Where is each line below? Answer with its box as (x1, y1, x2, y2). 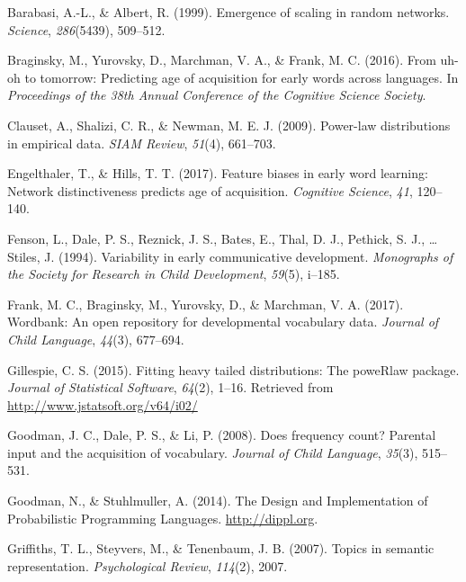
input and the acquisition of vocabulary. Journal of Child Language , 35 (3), (7, 443, 418, 461)
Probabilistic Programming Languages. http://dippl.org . (7, 508, 318, 527)
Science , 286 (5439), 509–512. (7, 20, 166, 39)
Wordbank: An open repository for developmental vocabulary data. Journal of (7, 312, 439, 331)
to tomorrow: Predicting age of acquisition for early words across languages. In (24, 67, 459, 86)
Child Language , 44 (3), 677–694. (7, 329, 184, 348)
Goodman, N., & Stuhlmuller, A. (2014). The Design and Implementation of (7, 491, 428, 510)
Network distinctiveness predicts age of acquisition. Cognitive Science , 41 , (7, 181, 413, 200)
